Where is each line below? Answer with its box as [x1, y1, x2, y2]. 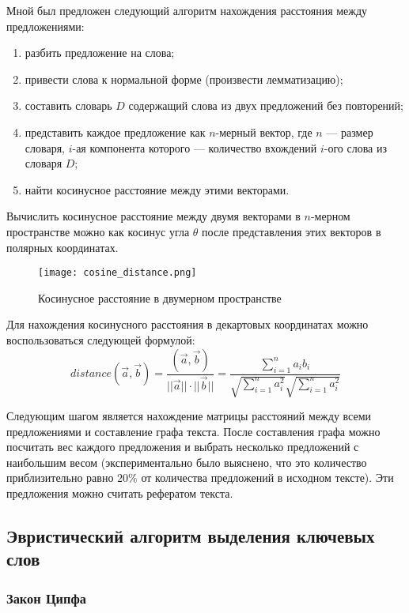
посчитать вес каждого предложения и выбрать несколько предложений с [6, 438, 359, 455]
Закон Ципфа [6, 588, 86, 607]
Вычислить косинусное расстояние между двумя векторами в [6, 208, 301, 224]
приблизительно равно [6, 469, 114, 486]
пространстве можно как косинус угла [6, 223, 190, 239]
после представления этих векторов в [202, 223, 381, 239]
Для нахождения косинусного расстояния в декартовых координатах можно [6, 316, 369, 333]
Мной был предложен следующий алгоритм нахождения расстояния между [6, 2, 368, 18]
